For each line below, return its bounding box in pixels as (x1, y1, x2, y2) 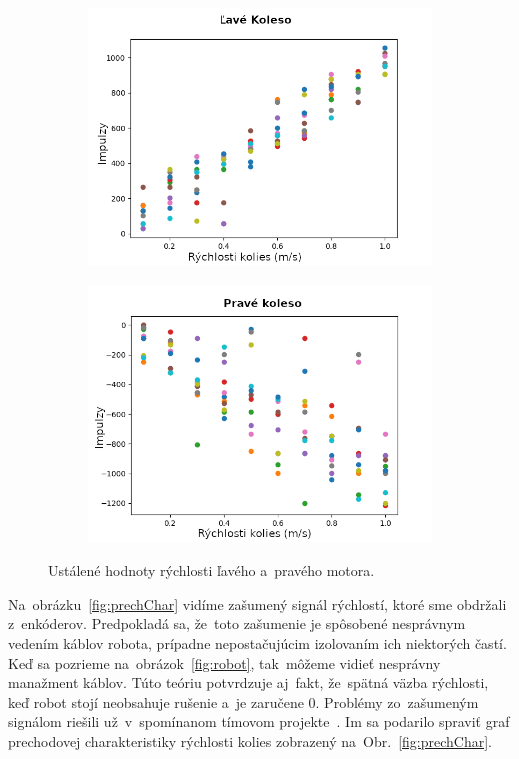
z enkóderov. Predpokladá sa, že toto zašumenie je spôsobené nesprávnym (8, 613, 466, 634)
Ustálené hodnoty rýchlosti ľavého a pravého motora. (48, 560, 375, 581)
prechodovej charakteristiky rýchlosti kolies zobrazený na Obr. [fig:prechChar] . (8, 730, 492, 751)
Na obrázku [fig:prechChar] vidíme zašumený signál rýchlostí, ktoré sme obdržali (8, 593, 507, 614)
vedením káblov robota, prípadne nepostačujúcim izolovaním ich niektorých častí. (8, 632, 507, 653)
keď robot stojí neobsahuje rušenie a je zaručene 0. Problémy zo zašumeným (8, 691, 479, 712)
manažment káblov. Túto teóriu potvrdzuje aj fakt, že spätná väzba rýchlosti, (8, 672, 489, 693)
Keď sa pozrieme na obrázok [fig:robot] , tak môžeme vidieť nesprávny (8, 652, 441, 673)
